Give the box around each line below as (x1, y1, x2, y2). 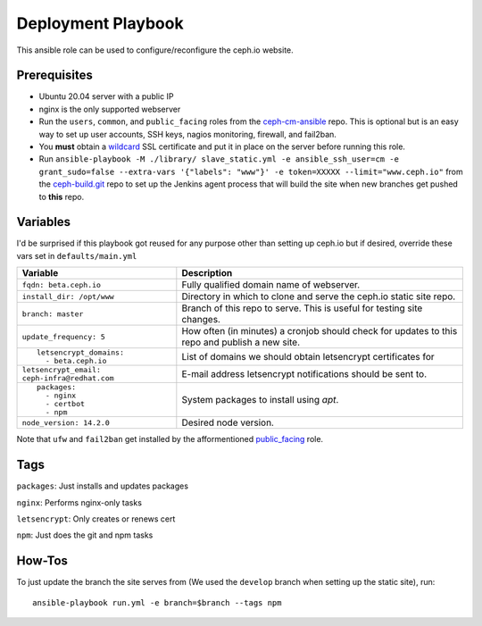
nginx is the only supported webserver (38, 104, 181, 114)
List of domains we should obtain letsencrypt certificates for (181, 351, 435, 363)
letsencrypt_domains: (36, 348, 125, 357)
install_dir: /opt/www (21, 291, 115, 301)
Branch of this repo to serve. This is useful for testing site (181, 302, 423, 314)
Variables (16, 214, 71, 230)
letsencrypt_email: (21, 365, 102, 375)
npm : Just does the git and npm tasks (16, 530, 154, 540)
